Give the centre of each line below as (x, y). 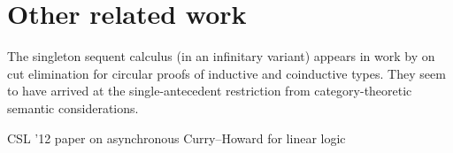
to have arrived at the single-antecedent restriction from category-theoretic (210, 91)
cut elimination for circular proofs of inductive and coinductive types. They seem (226, 73)
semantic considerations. (73, 107)
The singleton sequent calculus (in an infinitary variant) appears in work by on (221, 56)
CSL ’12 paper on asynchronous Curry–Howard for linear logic (177, 138)
